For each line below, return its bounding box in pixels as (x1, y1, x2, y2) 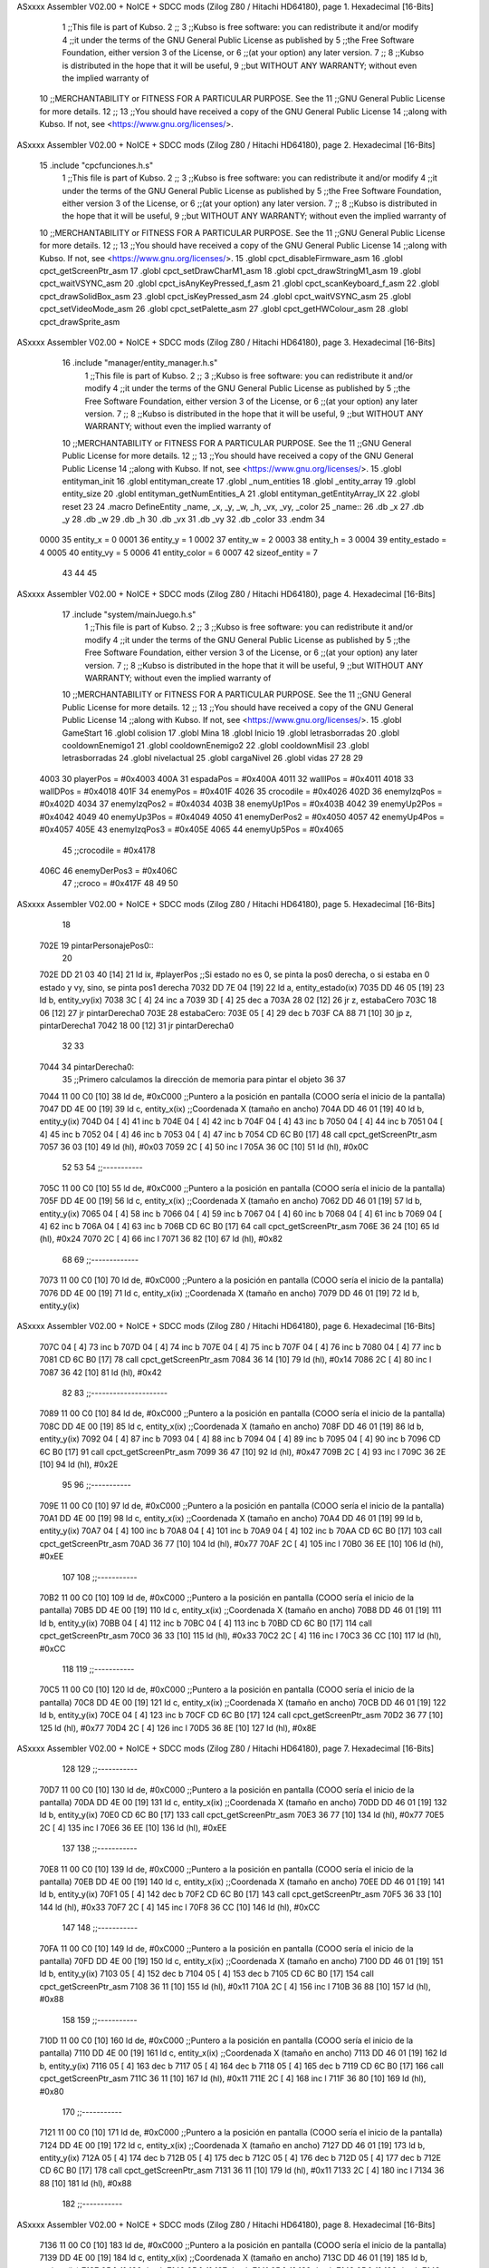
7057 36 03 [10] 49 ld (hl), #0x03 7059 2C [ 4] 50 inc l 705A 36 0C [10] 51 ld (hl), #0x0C (39, 1141, 369, 1152)
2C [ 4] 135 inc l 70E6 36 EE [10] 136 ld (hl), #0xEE (39, 1822, 227, 1833)
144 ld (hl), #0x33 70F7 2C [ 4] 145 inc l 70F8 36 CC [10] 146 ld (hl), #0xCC (39, 1901, 321, 1912)
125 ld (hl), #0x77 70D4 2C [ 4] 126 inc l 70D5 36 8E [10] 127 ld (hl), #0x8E (39, 1722, 317, 1733)
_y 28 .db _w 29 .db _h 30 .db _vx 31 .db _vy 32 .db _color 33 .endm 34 (62, 513, 326, 525)
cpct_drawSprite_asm (39, 316, 120, 327)
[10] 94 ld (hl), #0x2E (39, 1459, 119, 1470)
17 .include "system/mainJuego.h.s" (62, 609, 197, 621)
